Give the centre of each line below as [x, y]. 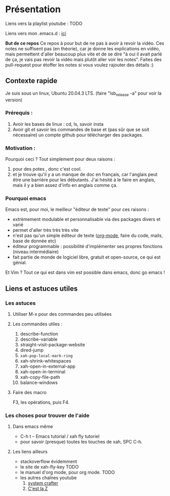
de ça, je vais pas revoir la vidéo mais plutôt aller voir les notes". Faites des [83, 59]
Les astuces [21, 303]
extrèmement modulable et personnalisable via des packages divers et [87, 219]
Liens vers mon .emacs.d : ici [36, 33]
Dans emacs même [33, 427]
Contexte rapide [31, 81]
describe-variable [39, 339]
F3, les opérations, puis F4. [41, 402]
